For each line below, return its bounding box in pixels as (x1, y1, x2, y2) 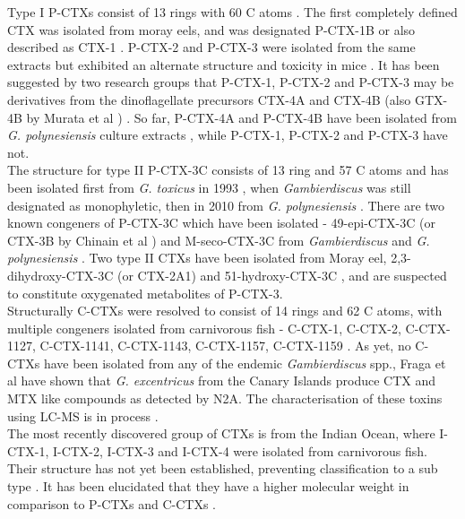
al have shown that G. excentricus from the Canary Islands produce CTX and (7, 371, 436, 390)
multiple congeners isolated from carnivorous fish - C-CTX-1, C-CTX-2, (7, 318, 401, 337)
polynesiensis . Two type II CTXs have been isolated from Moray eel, (7, 248, 387, 267)
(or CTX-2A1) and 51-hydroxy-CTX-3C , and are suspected (116, 265, 447, 284)
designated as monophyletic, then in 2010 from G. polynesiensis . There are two (7, 195, 445, 214)
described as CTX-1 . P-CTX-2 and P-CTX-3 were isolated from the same (7, 38, 416, 56)
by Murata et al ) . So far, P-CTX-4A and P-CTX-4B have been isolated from (26, 108, 457, 126)
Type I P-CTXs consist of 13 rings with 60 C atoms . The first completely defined (7, 3, 458, 21)
